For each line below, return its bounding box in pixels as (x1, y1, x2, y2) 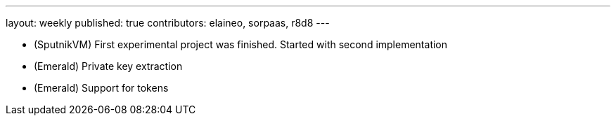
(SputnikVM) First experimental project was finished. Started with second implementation (34, 38, 448, 50)
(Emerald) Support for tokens (34, 82, 169, 94)
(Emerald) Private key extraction (34, 60, 183, 72)
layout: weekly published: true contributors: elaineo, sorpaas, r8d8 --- (6, 17, 330, 29)
